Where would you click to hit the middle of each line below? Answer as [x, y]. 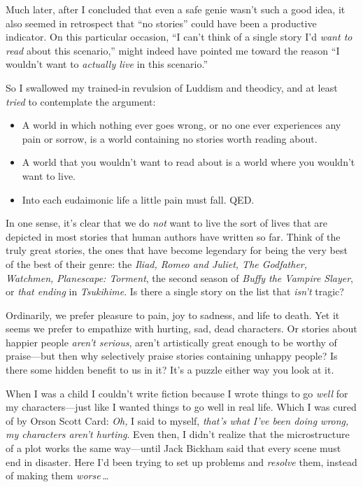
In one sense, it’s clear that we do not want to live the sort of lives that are [166, 223]
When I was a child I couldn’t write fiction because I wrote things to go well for [177, 393]
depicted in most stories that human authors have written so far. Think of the [173, 236]
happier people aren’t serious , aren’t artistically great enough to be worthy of [171, 342]
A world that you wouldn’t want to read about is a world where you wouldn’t [188, 162]
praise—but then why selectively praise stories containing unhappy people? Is [172, 356]
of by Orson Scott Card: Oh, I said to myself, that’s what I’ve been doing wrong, [177, 420]
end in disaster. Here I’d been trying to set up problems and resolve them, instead [181, 461]
